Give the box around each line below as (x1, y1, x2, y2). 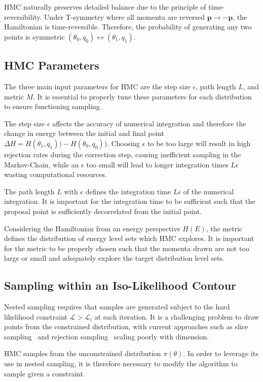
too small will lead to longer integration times (86, 159, 229, 169)
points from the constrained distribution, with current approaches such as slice (4, 321, 248, 332)
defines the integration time (85, 186, 171, 196)
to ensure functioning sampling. (4, 101, 102, 112)
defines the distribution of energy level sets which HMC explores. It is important (4, 233, 254, 244)
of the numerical (183, 186, 234, 196)
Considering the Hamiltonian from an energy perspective (4, 223, 180, 233)
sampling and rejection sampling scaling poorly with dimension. (4, 331, 209, 341)
